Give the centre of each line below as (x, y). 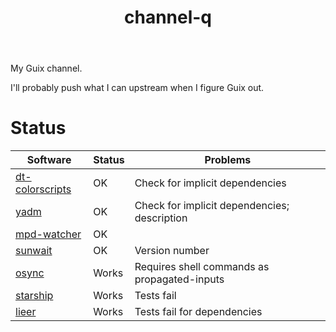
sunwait (34, 251)
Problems (228, 160)
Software (49, 160)
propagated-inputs (179, 279)
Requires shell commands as (202, 267)
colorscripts (43, 189)
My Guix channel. (46, 68)
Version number (172, 251)
